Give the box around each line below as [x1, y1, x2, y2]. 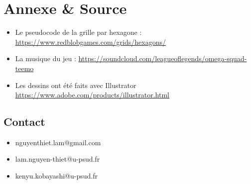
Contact [3, 114, 45, 129]
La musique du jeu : [15, 53, 76, 64]
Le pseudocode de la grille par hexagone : [15, 27, 142, 37]
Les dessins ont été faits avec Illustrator [15, 80, 136, 90]
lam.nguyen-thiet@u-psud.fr [15, 154, 100, 164]
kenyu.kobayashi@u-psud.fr [15, 171, 98, 181]
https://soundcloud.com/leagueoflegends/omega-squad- [78, 53, 247, 64]
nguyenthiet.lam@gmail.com [15, 137, 101, 147]
